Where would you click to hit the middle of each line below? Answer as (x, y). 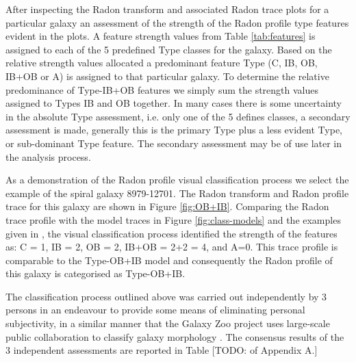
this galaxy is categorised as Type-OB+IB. (96, 273)
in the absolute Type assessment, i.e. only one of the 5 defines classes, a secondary (178, 116)
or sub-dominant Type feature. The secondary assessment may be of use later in (174, 143)
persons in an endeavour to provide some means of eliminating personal (155, 310)
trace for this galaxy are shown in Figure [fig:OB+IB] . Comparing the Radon (167, 206)
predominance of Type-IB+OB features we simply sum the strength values (162, 89)
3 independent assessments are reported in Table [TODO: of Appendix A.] (162, 350)
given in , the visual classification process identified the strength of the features (171, 233)
